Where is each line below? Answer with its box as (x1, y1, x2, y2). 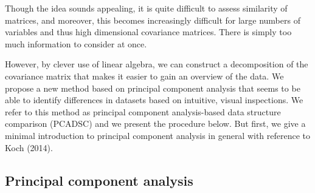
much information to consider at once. (5, 37, 147, 50)
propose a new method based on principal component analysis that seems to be (5, 81, 300, 94)
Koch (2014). (5, 141, 53, 154)
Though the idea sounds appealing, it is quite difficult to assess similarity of (5, 2, 288, 14)
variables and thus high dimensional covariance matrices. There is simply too (5, 25, 292, 38)
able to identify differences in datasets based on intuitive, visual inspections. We (5, 93, 303, 106)
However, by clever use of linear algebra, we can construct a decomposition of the (5, 58, 308, 70)
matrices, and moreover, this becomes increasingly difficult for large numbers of (5, 13, 300, 26)
